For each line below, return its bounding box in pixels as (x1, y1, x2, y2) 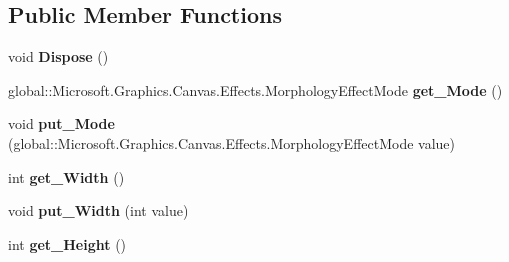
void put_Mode (8, 113, 115, 134)
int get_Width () (8, 166, 125, 187)
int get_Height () (8, 233, 127, 254)
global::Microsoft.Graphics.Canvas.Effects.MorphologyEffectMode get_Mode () (8, 79, 503, 100)
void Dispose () (8, 46, 109, 67)
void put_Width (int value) (8, 200, 189, 221)
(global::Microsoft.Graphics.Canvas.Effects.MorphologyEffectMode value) (8, 132, 456, 153)
